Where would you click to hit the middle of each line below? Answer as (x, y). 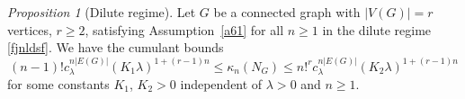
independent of (221, 84)
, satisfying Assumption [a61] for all (184, 29)
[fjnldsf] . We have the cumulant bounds (116, 47)
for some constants (58, 84)
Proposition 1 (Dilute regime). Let (102, 12)
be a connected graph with (287, 12)
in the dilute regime (377, 29)
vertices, (30, 29)
